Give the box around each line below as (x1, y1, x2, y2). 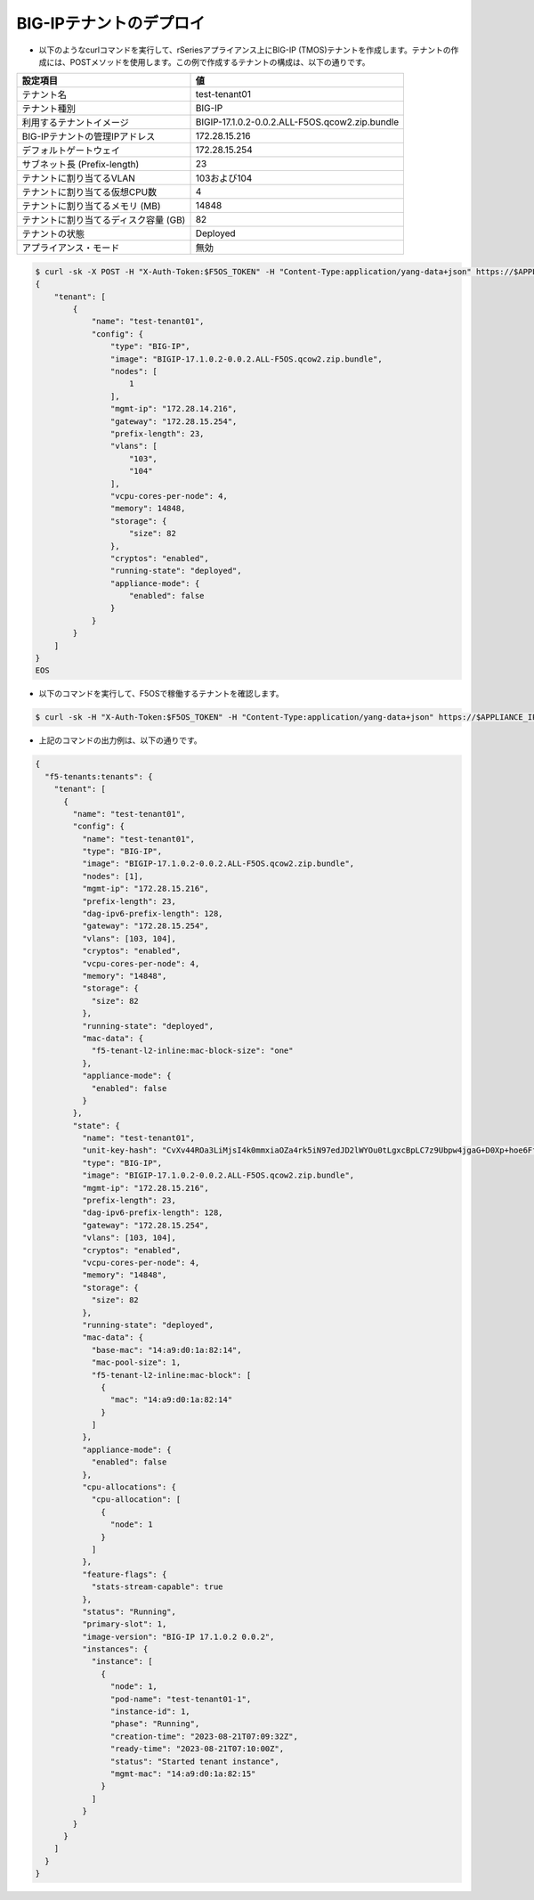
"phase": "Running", (109, 1719, 200, 1729)
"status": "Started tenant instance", (109, 1756, 279, 1766)
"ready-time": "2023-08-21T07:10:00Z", (109, 1744, 285, 1754)
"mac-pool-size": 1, (91, 1358, 182, 1367)
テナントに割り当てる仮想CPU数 (21, 186, 158, 199)
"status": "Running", (81, 1606, 177, 1617)
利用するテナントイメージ (21, 117, 129, 129)
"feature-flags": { (81, 1569, 167, 1579)
